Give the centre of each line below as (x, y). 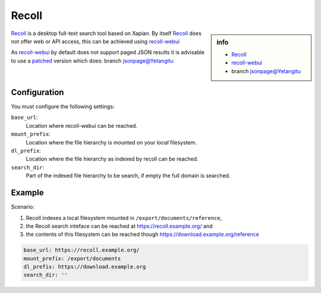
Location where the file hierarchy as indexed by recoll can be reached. (112, 159)
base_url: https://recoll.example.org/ (81, 250)
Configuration (37, 92)
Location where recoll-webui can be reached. (82, 125)
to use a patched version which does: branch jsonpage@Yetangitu (92, 61)
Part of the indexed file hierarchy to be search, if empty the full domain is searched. (128, 176)
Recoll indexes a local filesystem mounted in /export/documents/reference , (124, 218)
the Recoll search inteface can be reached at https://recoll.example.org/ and (119, 226)
